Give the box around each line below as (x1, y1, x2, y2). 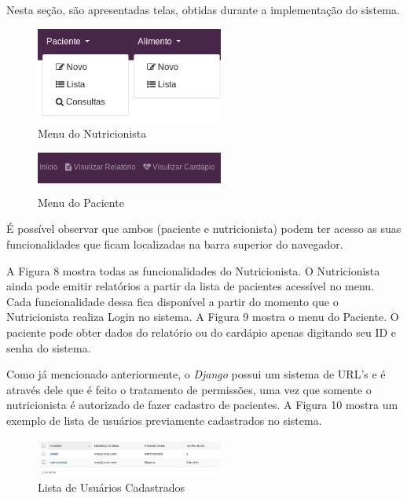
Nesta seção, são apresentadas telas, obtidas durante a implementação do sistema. (6, 2, 400, 17)
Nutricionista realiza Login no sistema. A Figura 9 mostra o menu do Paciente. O (6, 308, 399, 325)
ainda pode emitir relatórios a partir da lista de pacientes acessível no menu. (6, 278, 375, 294)
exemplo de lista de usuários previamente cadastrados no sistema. (6, 411, 322, 428)
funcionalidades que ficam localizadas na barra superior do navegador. (6, 235, 343, 252)
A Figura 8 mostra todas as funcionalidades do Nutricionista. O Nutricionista (6, 262, 380, 279)
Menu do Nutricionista (38, 125, 147, 142)
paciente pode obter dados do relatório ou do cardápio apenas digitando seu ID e (6, 323, 397, 340)
